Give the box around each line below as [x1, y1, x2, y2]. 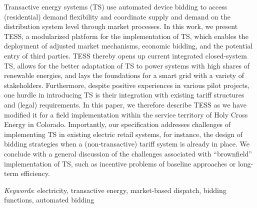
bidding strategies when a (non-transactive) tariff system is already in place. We [4, 138, 249, 149]
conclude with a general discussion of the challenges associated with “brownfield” [4, 148, 252, 158]
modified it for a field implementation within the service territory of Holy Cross [4, 109, 248, 119]
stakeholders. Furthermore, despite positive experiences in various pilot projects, [4, 79, 250, 90]
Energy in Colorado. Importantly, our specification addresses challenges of [4, 119, 231, 129]
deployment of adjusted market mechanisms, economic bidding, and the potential [4, 40, 253, 51]
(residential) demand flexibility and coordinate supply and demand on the [4, 11, 230, 21]
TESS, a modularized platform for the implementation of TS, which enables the [4, 30, 248, 41]
